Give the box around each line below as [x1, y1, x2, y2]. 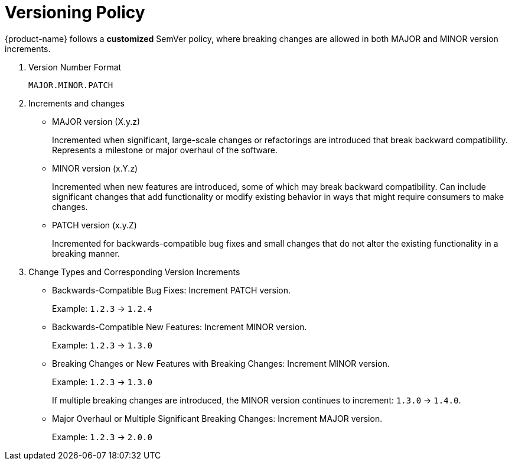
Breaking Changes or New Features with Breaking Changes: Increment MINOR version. [52, 358, 390, 369]
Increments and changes [28, 98, 125, 108]
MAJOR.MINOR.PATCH [28, 80, 113, 90]
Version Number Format [28, 62, 122, 72]
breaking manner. [52, 248, 120, 259]
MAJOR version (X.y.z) [52, 116, 141, 127]
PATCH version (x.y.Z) [52, 219, 137, 230]
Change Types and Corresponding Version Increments [28, 266, 240, 277]
